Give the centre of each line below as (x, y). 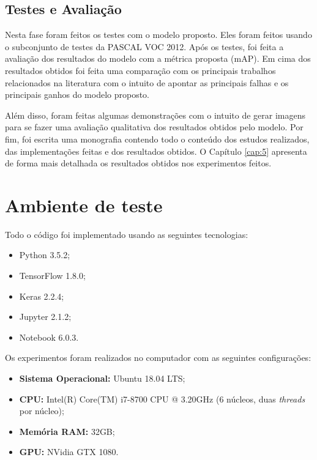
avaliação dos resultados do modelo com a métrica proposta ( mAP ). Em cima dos (158, 58)
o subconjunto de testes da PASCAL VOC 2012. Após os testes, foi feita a (144, 46)
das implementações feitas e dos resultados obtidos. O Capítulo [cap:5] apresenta (156, 151)
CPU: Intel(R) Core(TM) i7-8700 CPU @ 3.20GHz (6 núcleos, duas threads (162, 399)
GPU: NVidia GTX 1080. (69, 452)
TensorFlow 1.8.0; (52, 276)
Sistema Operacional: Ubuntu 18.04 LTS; (102, 378)
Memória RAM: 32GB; (67, 431)
